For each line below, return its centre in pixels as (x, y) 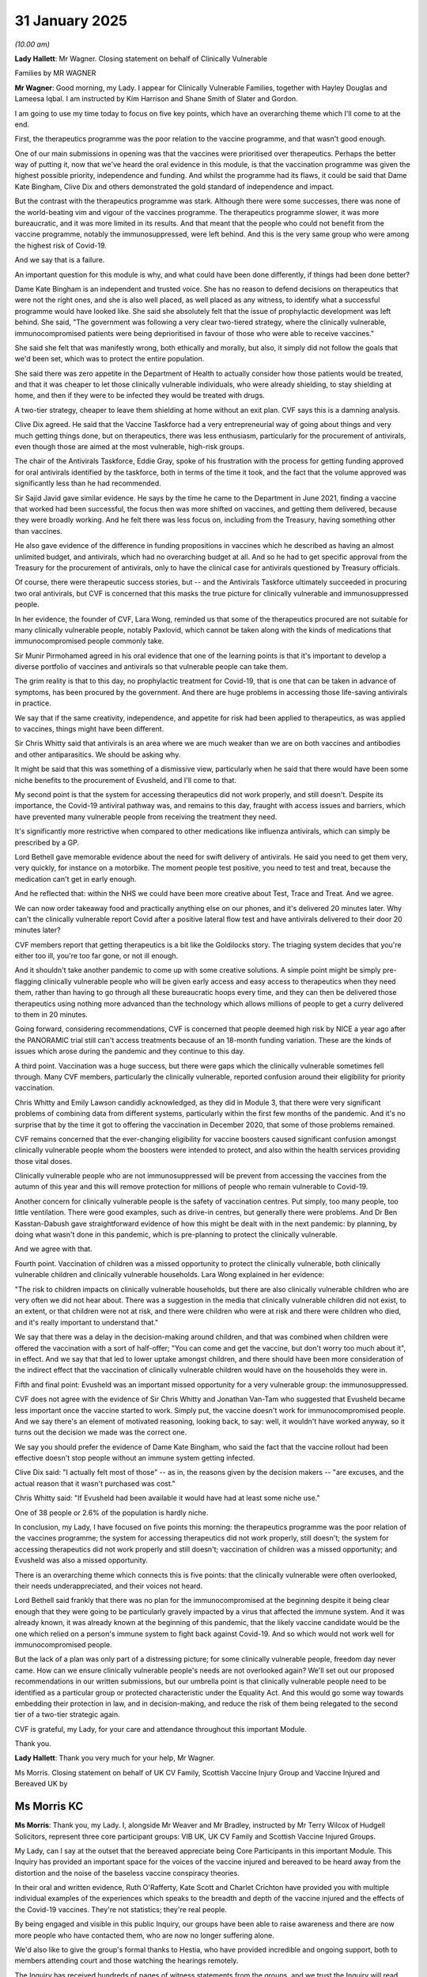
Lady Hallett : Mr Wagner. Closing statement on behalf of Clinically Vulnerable (141, 59)
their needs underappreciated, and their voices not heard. (109, 1586)
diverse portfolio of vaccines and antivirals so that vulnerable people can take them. (151, 667)
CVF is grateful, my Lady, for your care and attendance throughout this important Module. (161, 1729)
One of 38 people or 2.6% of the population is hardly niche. (111, 1512)
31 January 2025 (71, 21)
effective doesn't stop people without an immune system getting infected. (135, 1458)
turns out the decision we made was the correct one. (101, 1432)
